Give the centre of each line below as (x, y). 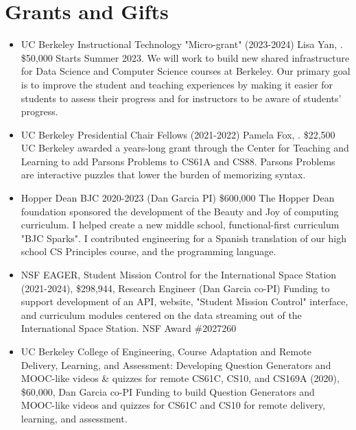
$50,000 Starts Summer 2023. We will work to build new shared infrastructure (185, 57)
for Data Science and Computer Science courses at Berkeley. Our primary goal (186, 71)
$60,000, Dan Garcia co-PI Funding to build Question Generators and (168, 391)
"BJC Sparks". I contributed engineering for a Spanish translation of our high (183, 238)
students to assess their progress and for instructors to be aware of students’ (181, 98)
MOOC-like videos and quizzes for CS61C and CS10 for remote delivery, (173, 405)
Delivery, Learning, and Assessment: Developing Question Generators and (176, 365)
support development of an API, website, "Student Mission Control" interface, (185, 301)
